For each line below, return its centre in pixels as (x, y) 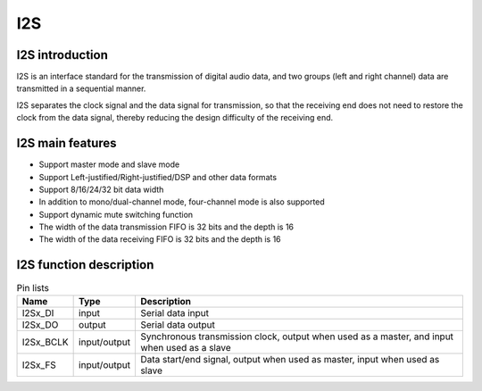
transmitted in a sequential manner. (81, 88)
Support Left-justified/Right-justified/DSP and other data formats (158, 177)
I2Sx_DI (38, 312)
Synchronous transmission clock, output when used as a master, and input (297, 337)
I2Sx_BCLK (45, 342)
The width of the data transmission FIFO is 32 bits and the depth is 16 (166, 227)
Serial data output (178, 324)
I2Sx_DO (40, 324)
